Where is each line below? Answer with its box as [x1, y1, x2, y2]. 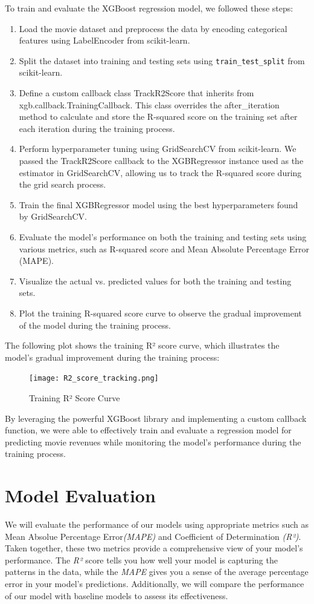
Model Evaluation [5, 483, 156, 508]
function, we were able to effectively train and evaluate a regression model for [5, 424, 292, 436]
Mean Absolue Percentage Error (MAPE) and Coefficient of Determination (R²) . [5, 530, 301, 542]
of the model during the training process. [19, 318, 171, 331]
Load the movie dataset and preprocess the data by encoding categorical [19, 22, 287, 34]
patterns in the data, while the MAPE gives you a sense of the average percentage [5, 565, 309, 578]
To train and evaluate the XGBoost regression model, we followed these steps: [5, 2, 293, 14]
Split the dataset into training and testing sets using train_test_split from [19, 54, 305, 67]
